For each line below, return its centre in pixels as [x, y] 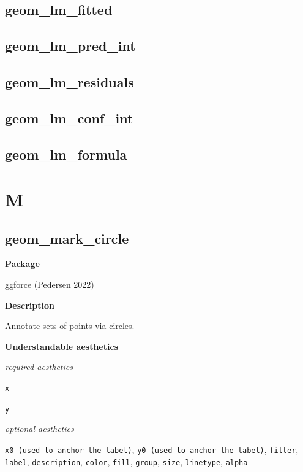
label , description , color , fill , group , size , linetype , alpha [126, 461]
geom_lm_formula [66, 154]
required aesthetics [39, 367]
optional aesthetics [39, 429]
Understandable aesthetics [62, 346]
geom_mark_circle [67, 238]
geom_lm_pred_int [70, 46]
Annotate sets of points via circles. [70, 326]
